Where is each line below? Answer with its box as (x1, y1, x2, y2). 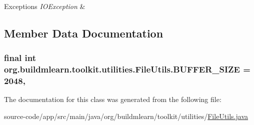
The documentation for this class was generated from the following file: (4, 94, 221, 104)
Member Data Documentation (4, 25, 163, 40)
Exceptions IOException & (4, 1, 85, 11)
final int (4, 51, 36, 64)
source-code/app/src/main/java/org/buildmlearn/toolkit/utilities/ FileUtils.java (4, 111, 248, 121)
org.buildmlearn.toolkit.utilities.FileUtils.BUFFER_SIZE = (4, 63, 250, 75)
